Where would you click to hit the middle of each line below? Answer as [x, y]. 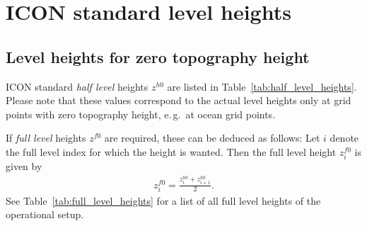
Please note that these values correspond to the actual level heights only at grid [179, 100]
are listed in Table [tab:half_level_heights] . [262, 86]
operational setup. [45, 214]
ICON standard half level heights [77, 86]
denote [344, 138]
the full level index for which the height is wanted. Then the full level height [171, 151]
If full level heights [46, 138]
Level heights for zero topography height [158, 56]
